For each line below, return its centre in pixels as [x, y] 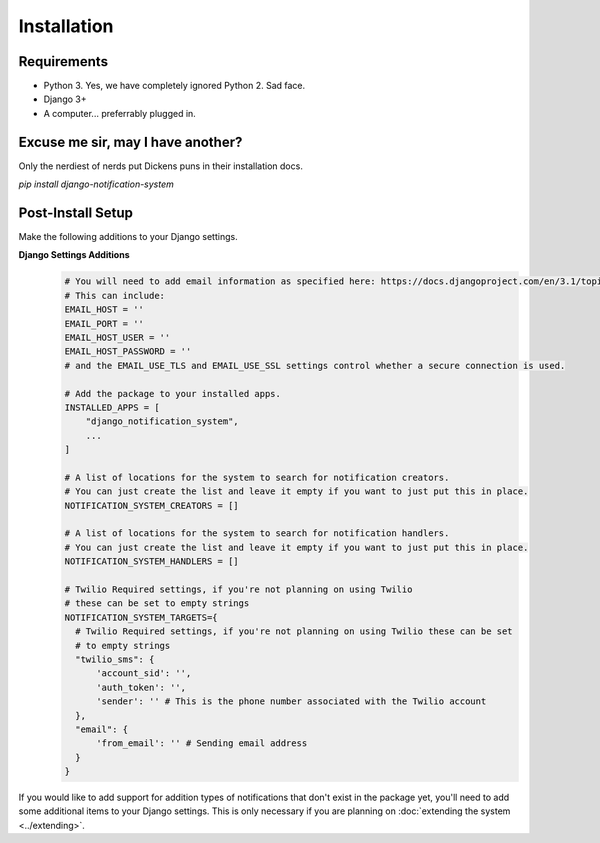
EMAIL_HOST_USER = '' [117, 337]
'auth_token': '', [141, 687]
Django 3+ [65, 99]
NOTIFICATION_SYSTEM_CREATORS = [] [151, 505]
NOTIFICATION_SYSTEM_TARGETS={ [141, 617]
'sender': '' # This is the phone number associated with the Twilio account [291, 701]
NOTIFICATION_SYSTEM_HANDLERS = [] [151, 561]
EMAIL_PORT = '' [104, 323]
